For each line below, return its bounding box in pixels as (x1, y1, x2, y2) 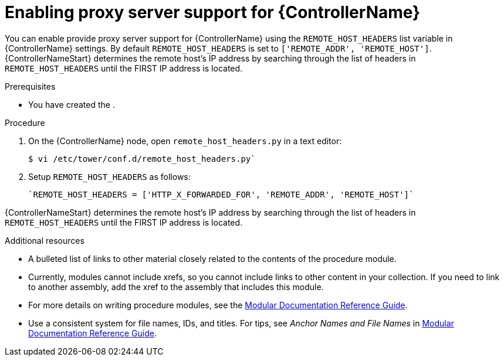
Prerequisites (5, 81, 56, 91)
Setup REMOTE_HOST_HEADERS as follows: (28, 171, 191, 182)
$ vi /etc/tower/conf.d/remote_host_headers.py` (28, 154, 256, 164)
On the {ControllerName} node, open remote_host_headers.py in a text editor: (28, 135, 342, 146)
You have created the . (28, 99, 115, 110)
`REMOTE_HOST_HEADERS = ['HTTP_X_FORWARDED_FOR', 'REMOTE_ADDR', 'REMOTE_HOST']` (28, 189, 414, 199)
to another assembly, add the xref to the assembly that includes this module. (28, 281, 324, 292)
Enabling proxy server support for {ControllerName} (5, 2, 421, 22)
